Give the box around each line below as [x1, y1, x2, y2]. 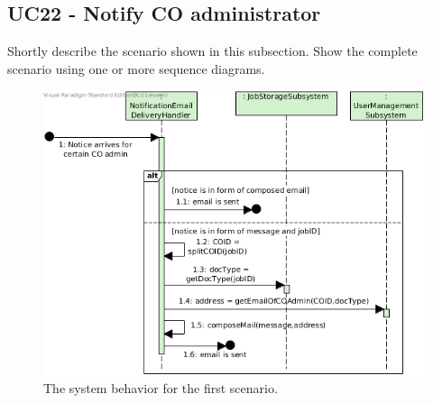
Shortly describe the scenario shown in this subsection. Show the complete [7, 41, 418, 60]
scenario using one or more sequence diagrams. [7, 59, 265, 78]
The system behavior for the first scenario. [43, 379, 278, 398]
